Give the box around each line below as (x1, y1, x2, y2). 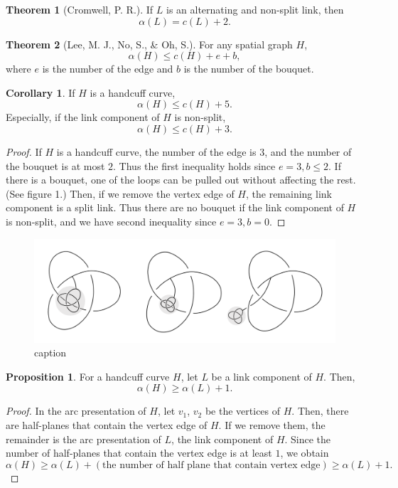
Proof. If (6, 144, 42, 159)
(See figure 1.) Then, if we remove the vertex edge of (6, 186, 235, 201)
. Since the (284, 431, 331, 446)
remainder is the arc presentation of (6, 431, 161, 446)
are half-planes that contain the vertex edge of (6, 418, 208, 433)
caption (34, 345, 67, 360)
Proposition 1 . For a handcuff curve (6, 368, 170, 383)
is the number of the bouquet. (183, 61, 314, 76)
